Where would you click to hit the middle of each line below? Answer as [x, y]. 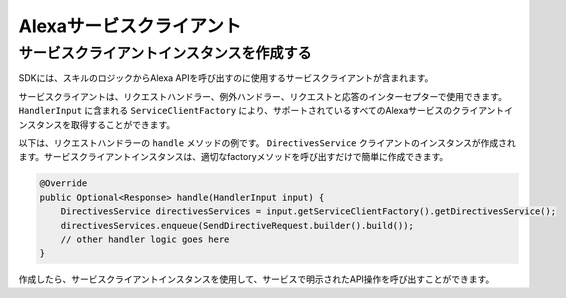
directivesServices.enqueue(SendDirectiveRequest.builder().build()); [237, 225]
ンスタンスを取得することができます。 [97, 124]
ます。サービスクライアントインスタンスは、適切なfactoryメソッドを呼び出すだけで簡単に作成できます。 [233, 157]
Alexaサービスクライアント [130, 26]
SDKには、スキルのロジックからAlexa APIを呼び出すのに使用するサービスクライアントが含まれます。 [226, 78]
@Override [63, 183]
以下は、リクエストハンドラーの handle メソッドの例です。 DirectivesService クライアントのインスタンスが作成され [267, 142]
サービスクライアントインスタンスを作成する [165, 53]
